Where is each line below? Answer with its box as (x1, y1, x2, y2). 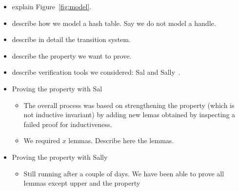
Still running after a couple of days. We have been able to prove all (23, 168, 224, 178)
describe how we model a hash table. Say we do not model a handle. (12, 18, 216, 28)
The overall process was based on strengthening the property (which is (23, 100, 235, 110)
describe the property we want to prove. (12, 50, 132, 61)
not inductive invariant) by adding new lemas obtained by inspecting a (23, 109, 236, 120)
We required (23, 135, 60, 146)
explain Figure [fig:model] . (12, 1, 92, 11)
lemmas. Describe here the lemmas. (68, 135, 174, 146)
